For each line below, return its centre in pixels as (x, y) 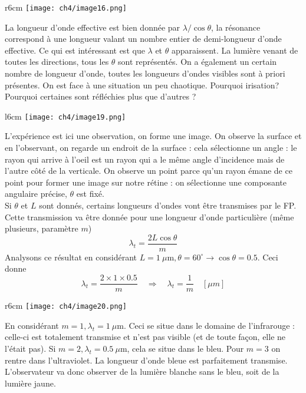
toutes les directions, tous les (57, 62)
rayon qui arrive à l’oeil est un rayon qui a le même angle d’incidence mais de (145, 159)
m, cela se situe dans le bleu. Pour (182, 348)
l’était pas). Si (30, 348)
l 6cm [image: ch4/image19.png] (65, 116)
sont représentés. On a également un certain (198, 62)
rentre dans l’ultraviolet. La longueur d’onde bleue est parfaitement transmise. (146, 360)
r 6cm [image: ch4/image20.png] (66, 306)
